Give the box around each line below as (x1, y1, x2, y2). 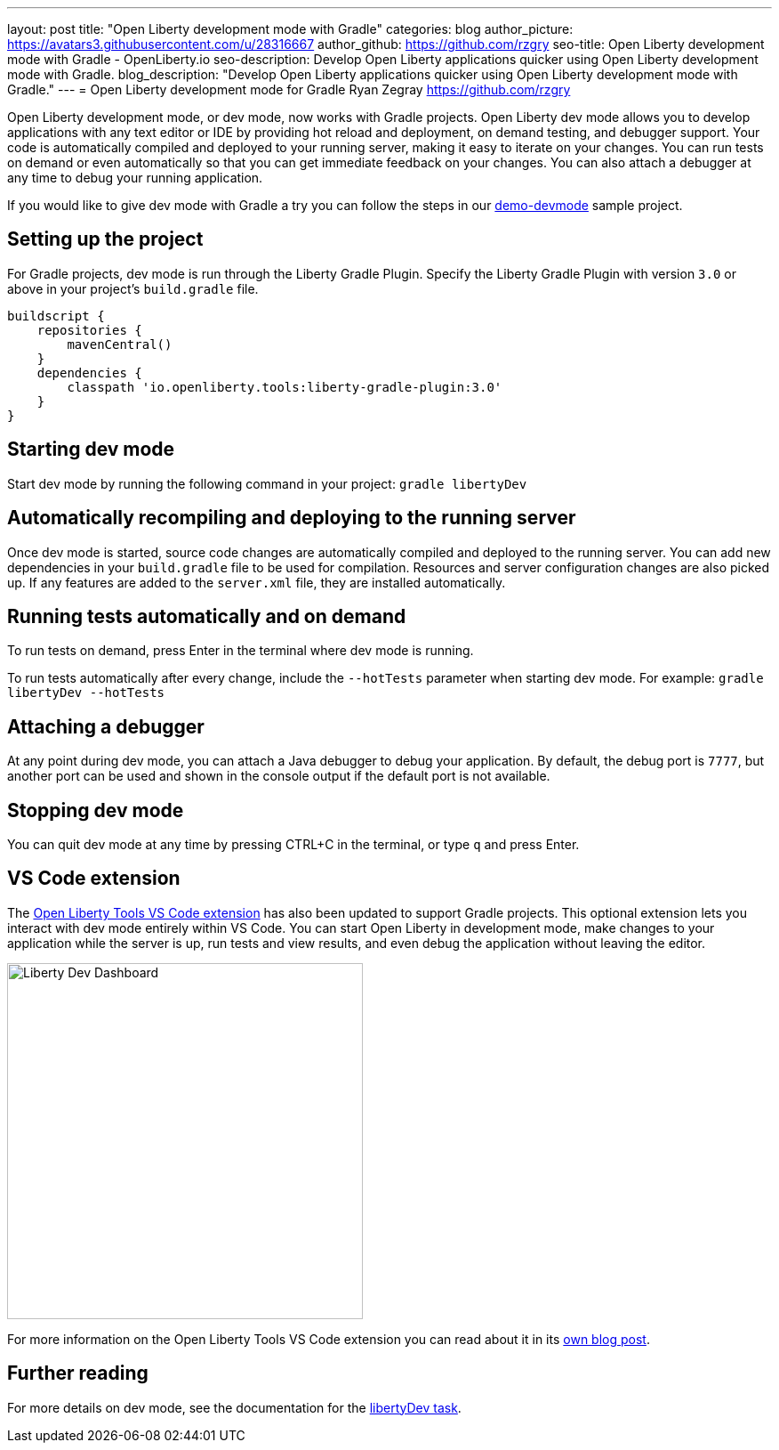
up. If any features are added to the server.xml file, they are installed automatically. (7, 574, 506, 590)
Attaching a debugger (7, 715, 205, 738)
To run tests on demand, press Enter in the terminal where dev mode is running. (7, 643, 474, 659)
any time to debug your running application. (7, 170, 263, 185)
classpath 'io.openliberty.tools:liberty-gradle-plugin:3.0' (67, 379, 502, 394)
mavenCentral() (67, 336, 173, 352)
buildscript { (7, 308, 105, 323)
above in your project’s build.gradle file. (7, 280, 259, 296)
